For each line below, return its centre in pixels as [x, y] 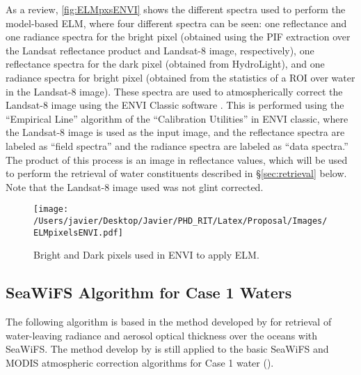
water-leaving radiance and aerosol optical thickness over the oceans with [162, 335]
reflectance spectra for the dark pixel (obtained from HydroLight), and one [165, 64]
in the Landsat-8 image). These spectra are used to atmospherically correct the [174, 91]
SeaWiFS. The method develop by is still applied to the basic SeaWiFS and [167, 349]
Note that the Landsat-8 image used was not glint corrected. [135, 186]
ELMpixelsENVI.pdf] [78, 232]
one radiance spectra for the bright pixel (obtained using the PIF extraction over [178, 37]
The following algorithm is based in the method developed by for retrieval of [169, 322]
